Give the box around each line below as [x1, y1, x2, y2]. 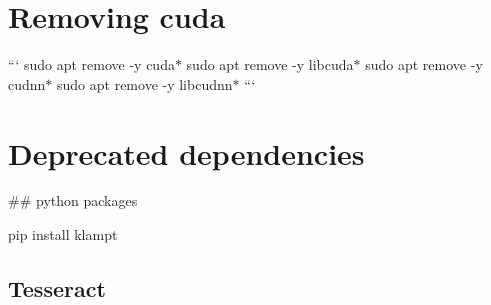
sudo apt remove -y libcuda [186, 54, 354, 75]
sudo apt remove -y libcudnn [57, 73, 233, 94]
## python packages [8, 190, 138, 211]
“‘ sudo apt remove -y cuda [8, 54, 175, 75]
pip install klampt [8, 224, 118, 245]
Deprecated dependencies [8, 132, 365, 173]
